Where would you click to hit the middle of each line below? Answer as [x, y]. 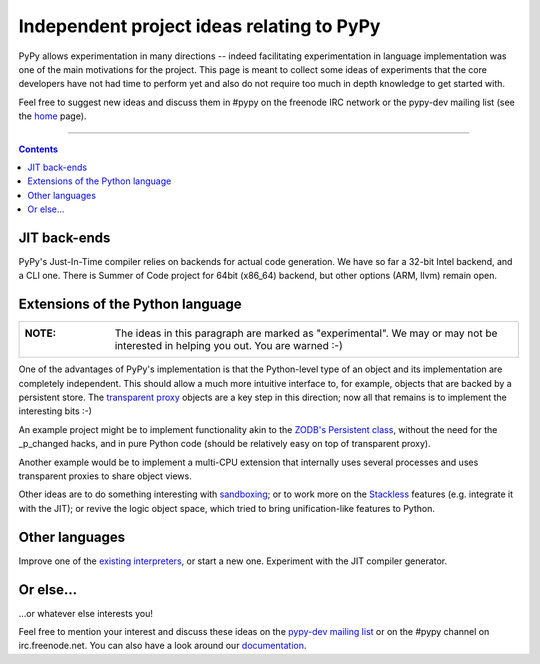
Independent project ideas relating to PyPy [199, 26]
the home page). [52, 116]
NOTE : [40, 333]
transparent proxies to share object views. [105, 476]
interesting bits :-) [55, 411]
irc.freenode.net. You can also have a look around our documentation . [162, 646]
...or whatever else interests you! [86, 613]
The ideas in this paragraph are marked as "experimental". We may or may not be [306, 333]
